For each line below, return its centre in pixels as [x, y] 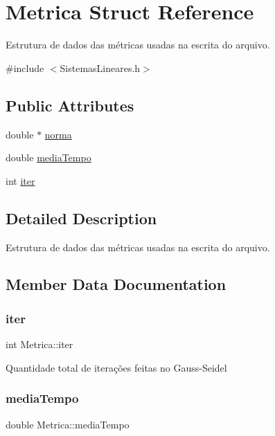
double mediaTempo [48, 157]
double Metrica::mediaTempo [68, 424]
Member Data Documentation [116, 284]
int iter [20, 180]
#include [25, 67]
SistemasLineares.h [100, 67]
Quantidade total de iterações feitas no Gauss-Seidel [116, 367]
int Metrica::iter [39, 344]
